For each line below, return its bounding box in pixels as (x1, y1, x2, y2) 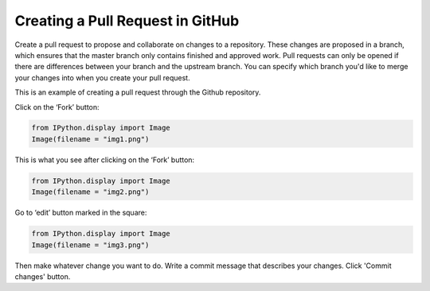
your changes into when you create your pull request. (14, 72, 190, 83)
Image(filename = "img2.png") (31, 188, 150, 196)
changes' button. (14, 271, 71, 281)
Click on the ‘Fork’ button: (14, 102, 100, 111)
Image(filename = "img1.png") (31, 134, 150, 143)
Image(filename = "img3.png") (31, 240, 150, 250)
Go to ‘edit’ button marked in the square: (14, 208, 147, 218)
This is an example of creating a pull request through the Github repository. (14, 87, 261, 97)
